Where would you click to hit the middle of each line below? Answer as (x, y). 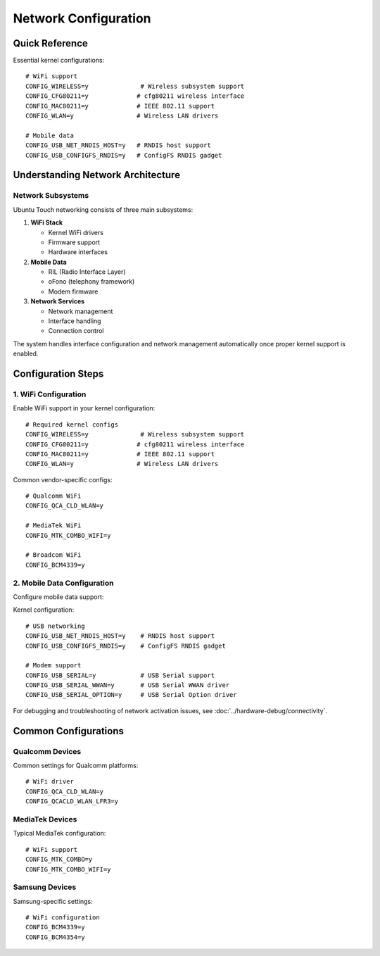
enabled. (26, 354)
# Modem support (53, 666)
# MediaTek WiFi (53, 526)
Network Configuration (82, 18)
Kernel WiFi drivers (76, 232)
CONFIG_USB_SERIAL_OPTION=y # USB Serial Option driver (131, 695)
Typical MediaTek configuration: (59, 834)
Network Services (58, 301)
